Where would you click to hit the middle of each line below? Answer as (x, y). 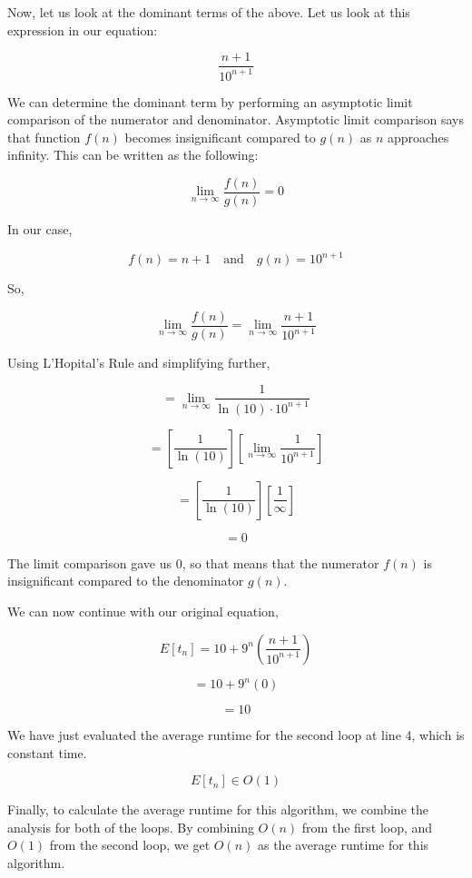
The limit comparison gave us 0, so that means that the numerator (193, 562)
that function (44, 137)
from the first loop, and (367, 827)
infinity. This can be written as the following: (133, 155)
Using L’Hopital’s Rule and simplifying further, (139, 362)
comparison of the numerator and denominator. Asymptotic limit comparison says (236, 119)
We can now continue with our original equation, (143, 611)
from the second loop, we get (130, 845)
